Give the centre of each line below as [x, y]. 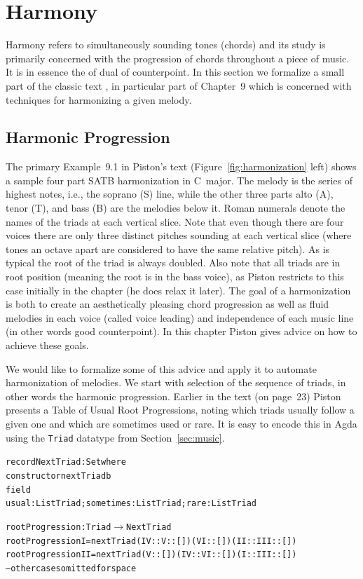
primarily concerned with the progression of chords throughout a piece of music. [178, 58]
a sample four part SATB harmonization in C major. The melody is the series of [179, 180]
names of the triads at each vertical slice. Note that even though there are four [175, 221]
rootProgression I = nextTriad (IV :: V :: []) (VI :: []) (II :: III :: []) [151, 541]
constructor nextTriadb [59, 476]
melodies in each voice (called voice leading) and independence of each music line [180, 317]
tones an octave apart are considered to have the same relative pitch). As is [168, 248]
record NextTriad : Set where [66, 462]
